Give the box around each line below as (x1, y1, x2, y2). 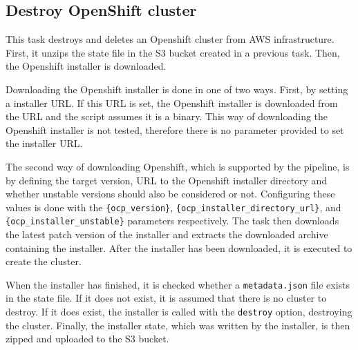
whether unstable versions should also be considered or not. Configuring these (6, 186, 335, 201)
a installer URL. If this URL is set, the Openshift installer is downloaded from (6, 95, 338, 110)
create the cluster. (6, 254, 82, 269)
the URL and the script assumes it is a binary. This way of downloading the (6, 109, 328, 124)
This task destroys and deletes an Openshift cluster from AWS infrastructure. (6, 32, 335, 46)
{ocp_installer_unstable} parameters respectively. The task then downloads (6, 213, 339, 228)
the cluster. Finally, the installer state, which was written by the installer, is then (6, 318, 350, 332)
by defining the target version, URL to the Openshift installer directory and (6, 173, 328, 187)
